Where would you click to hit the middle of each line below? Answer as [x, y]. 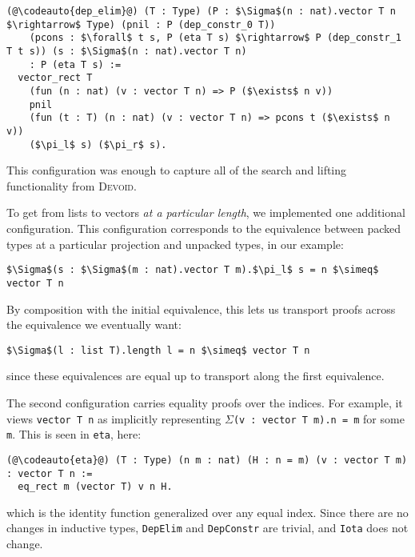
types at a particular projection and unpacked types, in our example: [175, 244]
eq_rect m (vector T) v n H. [95, 487]
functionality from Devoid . [72, 185]
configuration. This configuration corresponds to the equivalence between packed [204, 228]
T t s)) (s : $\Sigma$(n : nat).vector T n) [127, 51]
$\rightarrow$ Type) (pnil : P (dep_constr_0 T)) [141, 24]
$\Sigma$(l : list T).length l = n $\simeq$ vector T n [158, 350]
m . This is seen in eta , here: [74, 434]
